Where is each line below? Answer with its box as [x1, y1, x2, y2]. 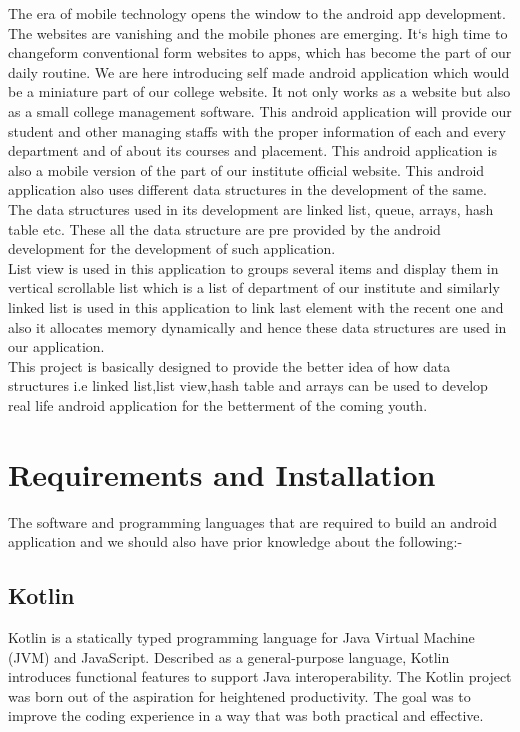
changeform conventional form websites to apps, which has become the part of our [8, 42, 512, 63]
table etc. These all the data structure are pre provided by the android [8, 218, 441, 239]
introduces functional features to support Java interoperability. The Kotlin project [8, 666, 512, 687]
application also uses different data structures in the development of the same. [8, 179, 487, 200]
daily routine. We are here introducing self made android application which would [8, 61, 510, 82]
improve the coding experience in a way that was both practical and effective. [8, 705, 484, 726]
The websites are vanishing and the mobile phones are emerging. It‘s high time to [8, 22, 508, 43]
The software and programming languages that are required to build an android [8, 511, 497, 532]
